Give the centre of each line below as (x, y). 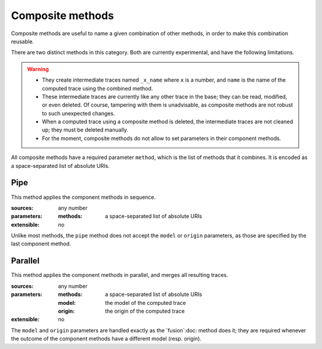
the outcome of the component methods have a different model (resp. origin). (106, 339)
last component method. (41, 244)
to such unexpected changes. (79, 113)
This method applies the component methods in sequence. (83, 197)
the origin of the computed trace (145, 311)
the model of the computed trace (145, 303)
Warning (38, 69)
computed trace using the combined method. (97, 88)
